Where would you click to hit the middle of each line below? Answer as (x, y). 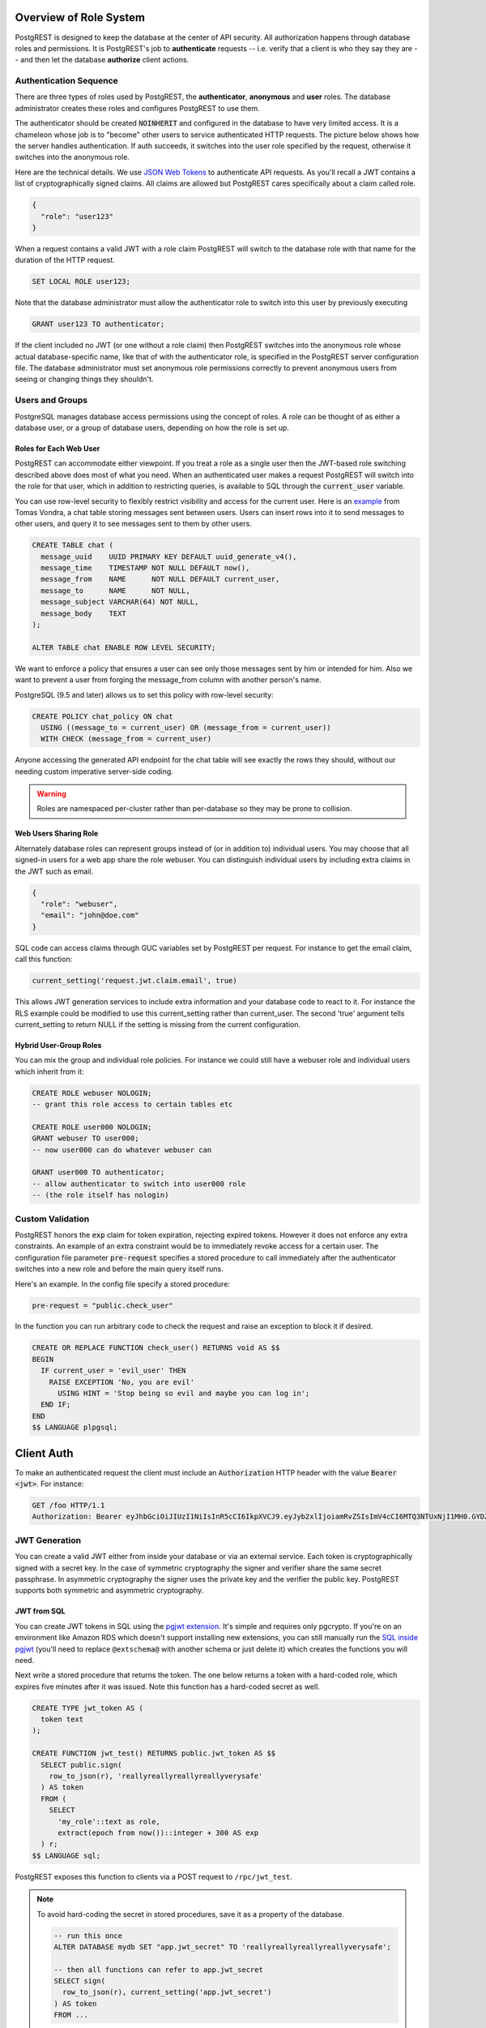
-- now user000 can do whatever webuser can (122, 1149)
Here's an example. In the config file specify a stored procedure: (123, 1284)
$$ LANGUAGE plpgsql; (75, 1427)
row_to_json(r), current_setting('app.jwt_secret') (167, 1992)
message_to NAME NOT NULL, (115, 591)
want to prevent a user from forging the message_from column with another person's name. (168, 680)
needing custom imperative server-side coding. (94, 771)
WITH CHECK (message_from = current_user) (126, 739)
